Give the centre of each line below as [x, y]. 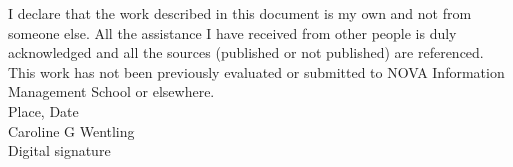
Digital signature [59, 150]
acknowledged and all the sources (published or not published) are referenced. [246, 52]
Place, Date [43, 110]
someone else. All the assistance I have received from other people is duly [232, 32]
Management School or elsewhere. [111, 91]
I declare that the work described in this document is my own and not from [240, 13]
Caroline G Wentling [71, 130]
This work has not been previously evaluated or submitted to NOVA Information [256, 71]
